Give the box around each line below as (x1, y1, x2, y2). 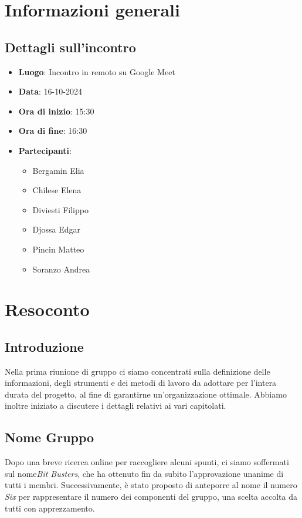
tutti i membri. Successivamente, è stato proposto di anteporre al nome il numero (5, 479, 297, 491)
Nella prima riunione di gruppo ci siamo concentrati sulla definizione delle (5, 365, 270, 377)
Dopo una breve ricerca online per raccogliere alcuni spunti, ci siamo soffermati (5, 456, 289, 468)
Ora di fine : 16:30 (18, 125, 87, 137)
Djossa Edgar (32, 223, 81, 236)
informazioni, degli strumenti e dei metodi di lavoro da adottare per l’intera (5, 376, 277, 389)
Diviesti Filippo (32, 203, 89, 216)
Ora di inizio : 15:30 (18, 105, 94, 117)
